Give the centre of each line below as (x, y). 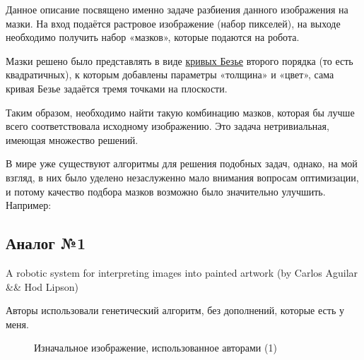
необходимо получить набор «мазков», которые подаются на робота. (153, 37)
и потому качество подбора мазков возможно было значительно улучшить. (166, 191)
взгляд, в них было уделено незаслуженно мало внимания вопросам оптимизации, (182, 177)
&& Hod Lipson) (42, 286)
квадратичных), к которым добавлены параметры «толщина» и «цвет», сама (170, 74)
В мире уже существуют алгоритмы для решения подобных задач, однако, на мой (182, 163)
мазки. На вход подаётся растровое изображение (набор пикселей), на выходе (173, 23)
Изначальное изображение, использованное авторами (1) (155, 348)
